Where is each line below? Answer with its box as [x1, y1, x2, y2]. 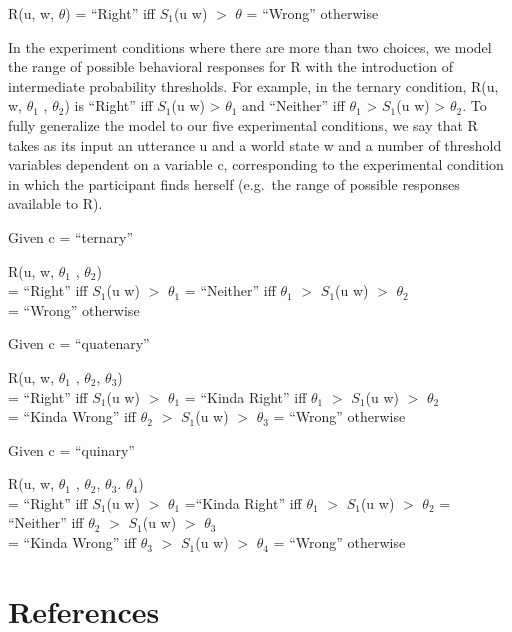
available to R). [8, 193, 103, 214]
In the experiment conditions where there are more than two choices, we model [8, 36, 492, 57]
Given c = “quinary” [8, 439, 135, 460]
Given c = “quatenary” [8, 333, 150, 354]
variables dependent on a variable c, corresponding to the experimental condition [8, 154, 504, 175]
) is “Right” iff [64, 95, 153, 116]
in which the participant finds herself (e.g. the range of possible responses [8, 173, 460, 194]
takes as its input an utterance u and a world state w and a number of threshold [8, 134, 502, 155]
